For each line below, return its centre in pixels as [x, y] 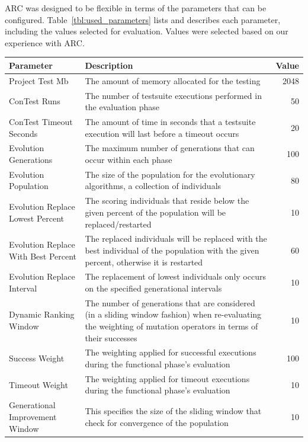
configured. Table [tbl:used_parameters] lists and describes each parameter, [143, 19]
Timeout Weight [38, 384]
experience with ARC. [45, 42]
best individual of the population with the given [172, 250]
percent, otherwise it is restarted [144, 262]
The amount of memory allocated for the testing [173, 80]
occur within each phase [129, 160]
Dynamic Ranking [42, 314]
